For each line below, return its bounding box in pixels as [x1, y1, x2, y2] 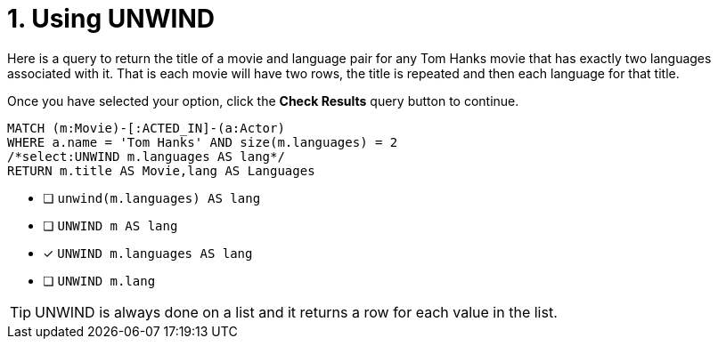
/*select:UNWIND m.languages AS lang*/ [7, 149, 285, 164]
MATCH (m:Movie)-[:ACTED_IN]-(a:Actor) [7, 120, 285, 135]
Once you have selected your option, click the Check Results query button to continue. [7, 93, 519, 109]
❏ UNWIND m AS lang [43, 217, 178, 233]
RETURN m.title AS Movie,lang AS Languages [7, 163, 315, 178]
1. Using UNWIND [7, 4, 216, 34]
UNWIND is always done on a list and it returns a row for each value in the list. [35, 302, 558, 321]
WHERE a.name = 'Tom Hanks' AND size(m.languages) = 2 [7, 134, 398, 149]
